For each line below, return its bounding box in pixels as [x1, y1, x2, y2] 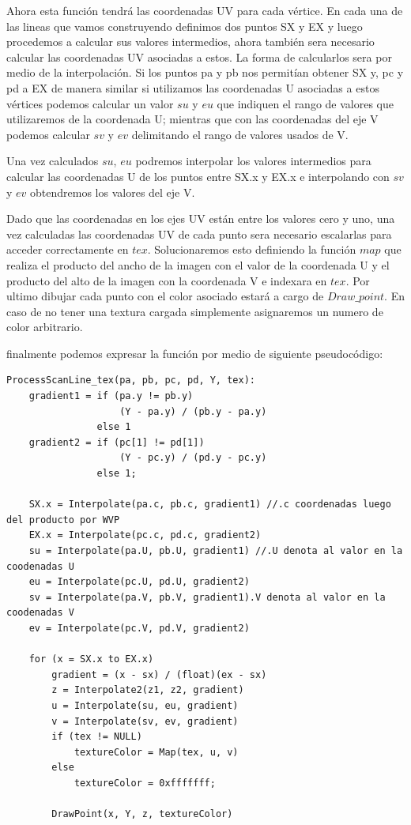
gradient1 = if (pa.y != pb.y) [28, 390, 194, 402]
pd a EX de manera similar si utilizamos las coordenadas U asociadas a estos [6, 79, 379, 96]
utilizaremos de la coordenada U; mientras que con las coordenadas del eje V [6, 111, 379, 127]
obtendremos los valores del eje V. [30, 183, 195, 200]
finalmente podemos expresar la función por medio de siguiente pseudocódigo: [6, 345, 383, 361]
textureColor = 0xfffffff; [74, 777, 216, 789]
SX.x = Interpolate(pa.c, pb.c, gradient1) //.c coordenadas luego [28, 499, 391, 510]
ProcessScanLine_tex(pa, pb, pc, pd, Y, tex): [6, 375, 255, 386]
